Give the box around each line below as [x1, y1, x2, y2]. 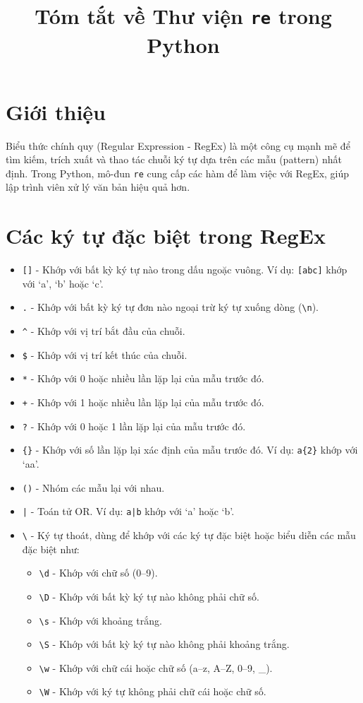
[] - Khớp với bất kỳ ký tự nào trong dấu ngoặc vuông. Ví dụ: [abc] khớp [22, 262, 347, 277]
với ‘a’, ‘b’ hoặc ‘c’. [22, 276, 104, 290]
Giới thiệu [6, 97, 106, 126]
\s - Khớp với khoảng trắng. [39, 613, 162, 627]
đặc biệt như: [22, 541, 80, 556]
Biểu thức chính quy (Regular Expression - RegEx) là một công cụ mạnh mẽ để [6, 138, 350, 153]
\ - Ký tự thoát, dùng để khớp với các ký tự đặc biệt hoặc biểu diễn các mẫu [22, 527, 356, 542]
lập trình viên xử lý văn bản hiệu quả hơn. [6, 179, 190, 194]
